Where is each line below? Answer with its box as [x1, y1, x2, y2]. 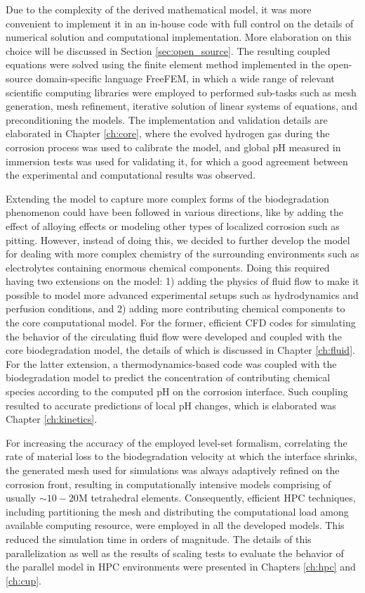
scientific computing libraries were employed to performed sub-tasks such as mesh [6, 84, 357, 99]
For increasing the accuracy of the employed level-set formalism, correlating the [6, 435, 347, 449]
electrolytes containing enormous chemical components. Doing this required [6, 260, 330, 274]
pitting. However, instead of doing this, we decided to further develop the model [6, 232, 350, 247]
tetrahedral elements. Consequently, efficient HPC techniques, [91, 490, 356, 505]
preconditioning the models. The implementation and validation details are [6, 112, 328, 127]
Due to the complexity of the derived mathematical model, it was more [6, 2, 312, 16]
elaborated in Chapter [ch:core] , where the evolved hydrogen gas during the [6, 126, 330, 141]
